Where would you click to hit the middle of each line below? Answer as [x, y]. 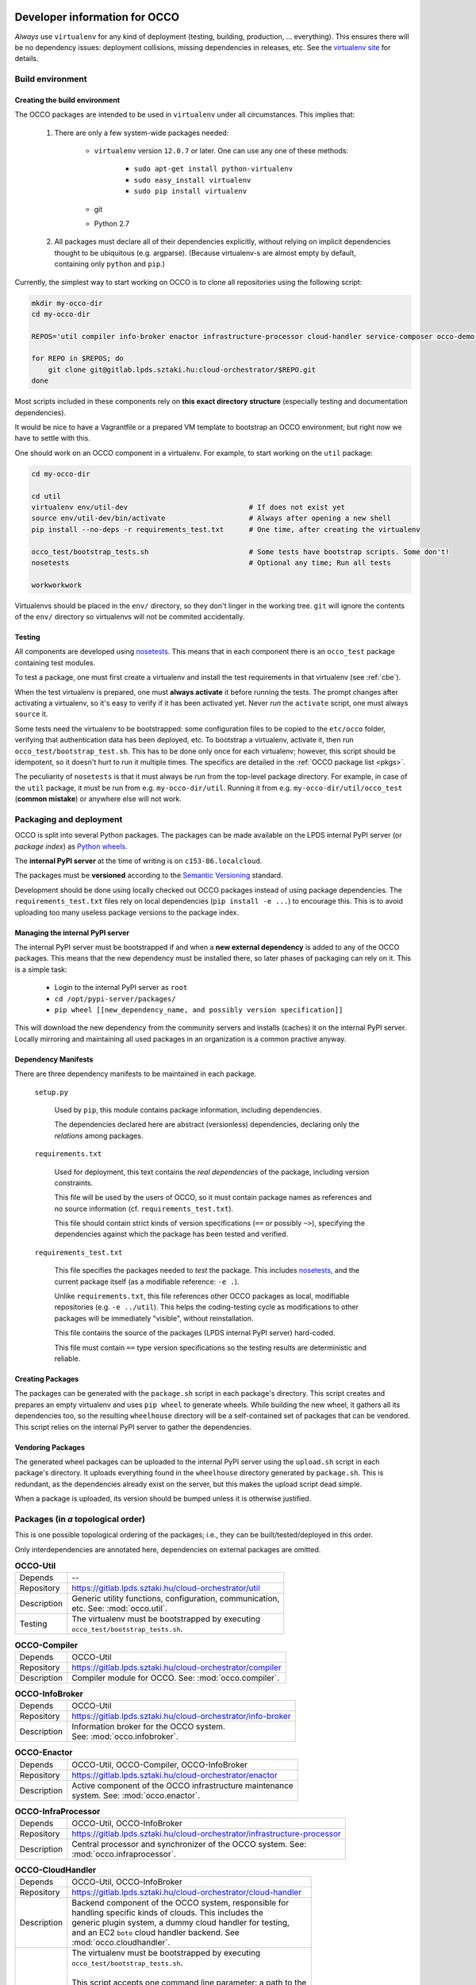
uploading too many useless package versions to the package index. [127, 912]
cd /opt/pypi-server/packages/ [115, 999]
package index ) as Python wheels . [71, 846]
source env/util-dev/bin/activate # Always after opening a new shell [211, 518]
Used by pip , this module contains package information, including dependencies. [188, 1110]
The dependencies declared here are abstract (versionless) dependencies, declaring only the [207, 1124]
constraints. [74, 1182]
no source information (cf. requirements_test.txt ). [144, 1208]
